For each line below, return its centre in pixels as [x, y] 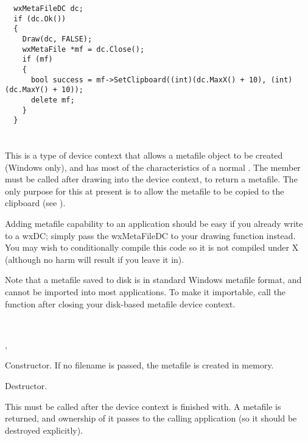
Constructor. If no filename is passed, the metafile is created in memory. [139, 365]
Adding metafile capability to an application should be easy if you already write [154, 224]
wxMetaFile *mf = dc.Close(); [83, 49]
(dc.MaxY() [27, 90]
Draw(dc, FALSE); [57, 39]
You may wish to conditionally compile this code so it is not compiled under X [152, 247]
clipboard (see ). [35, 203]
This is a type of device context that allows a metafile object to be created [144, 155]
